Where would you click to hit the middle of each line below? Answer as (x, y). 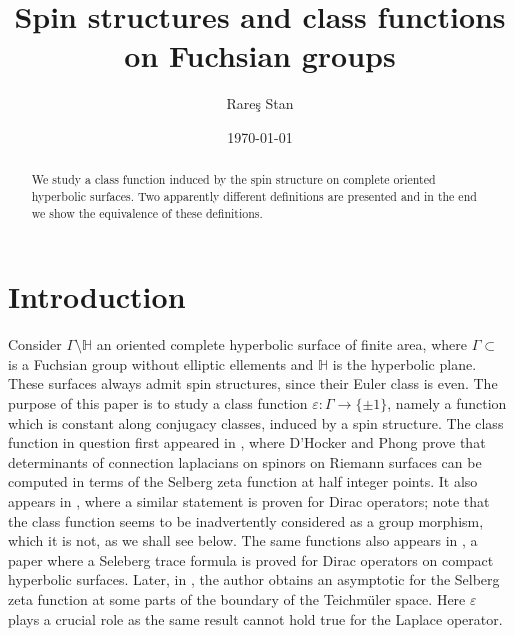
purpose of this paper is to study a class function (158, 402)
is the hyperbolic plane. (404, 363)
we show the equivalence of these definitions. (147, 212)
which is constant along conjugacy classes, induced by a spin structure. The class (256, 422)
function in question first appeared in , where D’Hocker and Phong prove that (247, 442)
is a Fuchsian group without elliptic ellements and (161, 363)
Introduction (97, 296)
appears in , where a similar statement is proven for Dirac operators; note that (249, 500)
